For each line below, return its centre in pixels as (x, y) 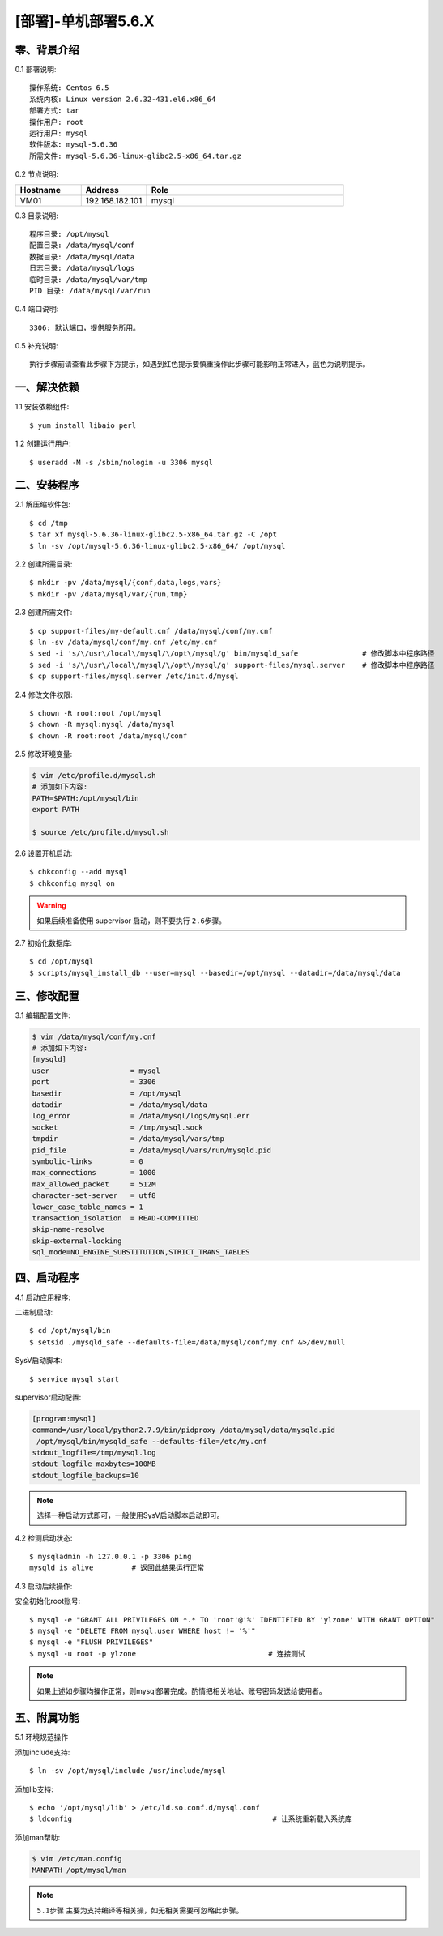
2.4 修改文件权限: (44, 694)
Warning (51, 906)
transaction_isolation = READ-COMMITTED (115, 1218)
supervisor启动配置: (48, 1397)
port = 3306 (94, 1082)
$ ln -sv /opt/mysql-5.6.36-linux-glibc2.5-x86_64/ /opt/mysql (158, 546)
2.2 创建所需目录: (44, 564)
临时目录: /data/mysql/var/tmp (89, 279)
